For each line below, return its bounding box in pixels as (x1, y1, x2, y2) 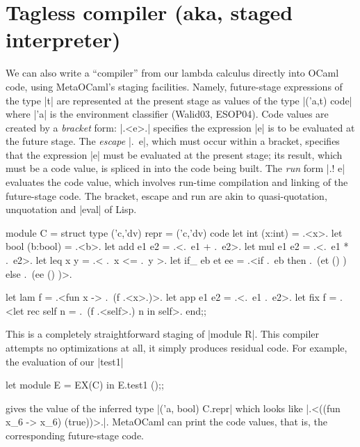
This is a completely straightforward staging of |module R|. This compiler (6, 327, 320, 341)
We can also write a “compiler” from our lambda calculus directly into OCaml (6, 65, 339, 80)
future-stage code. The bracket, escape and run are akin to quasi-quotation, (6, 188, 327, 203)
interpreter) (6, 25, 121, 54)
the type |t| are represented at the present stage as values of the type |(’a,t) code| (6, 93, 352, 107)
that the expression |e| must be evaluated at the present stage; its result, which (6, 147, 343, 162)
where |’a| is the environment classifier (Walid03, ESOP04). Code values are (6, 107, 329, 121)
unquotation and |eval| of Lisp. (6, 202, 137, 217)
